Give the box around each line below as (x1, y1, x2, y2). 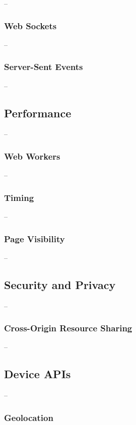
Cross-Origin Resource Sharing (4, 322, 132, 334)
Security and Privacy (4, 276, 116, 292)
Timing (4, 191, 34, 203)
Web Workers (4, 150, 60, 162)
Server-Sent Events (4, 60, 83, 73)
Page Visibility (4, 232, 65, 245)
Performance (4, 105, 72, 120)
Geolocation (4, 411, 53, 423)
